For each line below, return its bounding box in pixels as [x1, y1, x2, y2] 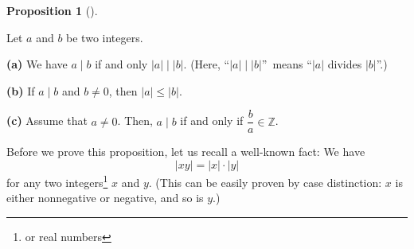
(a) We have [6, 56, 68, 72]
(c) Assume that [6, 112, 88, 129]
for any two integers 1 [6, 172, 108, 190]
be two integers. [66, 29, 143, 45]
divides [327, 56, 362, 72]
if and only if [180, 112, 244, 129]
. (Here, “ [183, 56, 230, 72]
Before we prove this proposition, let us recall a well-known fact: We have [6, 143, 365, 160]
